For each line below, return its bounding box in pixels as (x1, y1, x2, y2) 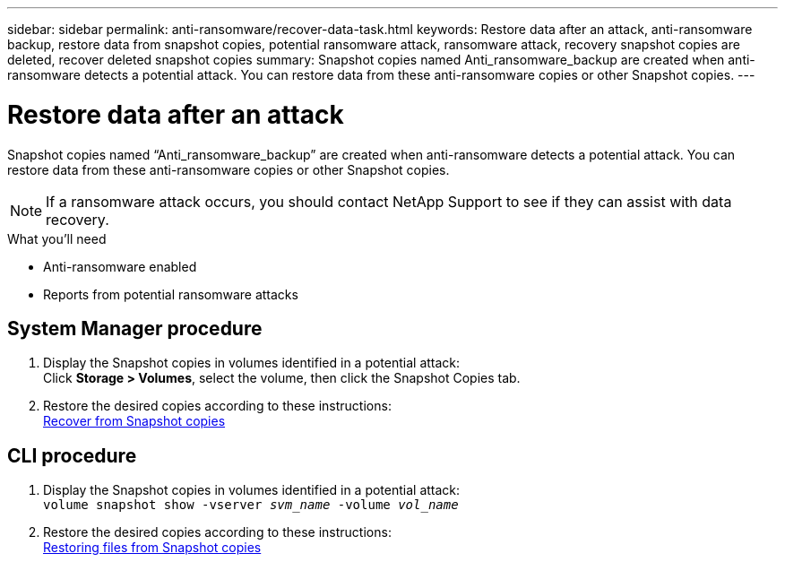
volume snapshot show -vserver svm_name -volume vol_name (43, 497, 459, 513)
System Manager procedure (7, 316, 263, 340)
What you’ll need (7, 230, 107, 246)
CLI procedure (7, 444, 137, 467)
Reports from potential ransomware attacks (43, 286, 298, 302)
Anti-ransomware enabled (43, 258, 197, 274)
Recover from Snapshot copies (43, 413, 226, 429)
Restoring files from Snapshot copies (43, 540, 262, 556)
